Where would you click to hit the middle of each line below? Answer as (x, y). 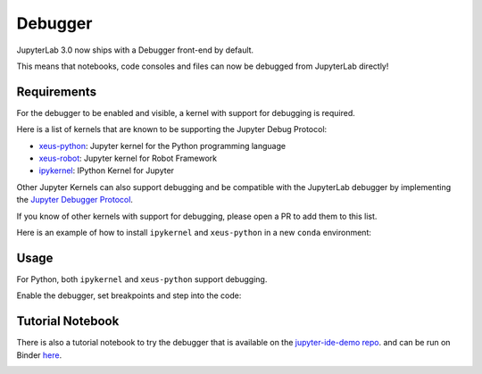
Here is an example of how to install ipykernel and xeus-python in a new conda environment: (194, 232)
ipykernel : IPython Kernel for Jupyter (106, 170)
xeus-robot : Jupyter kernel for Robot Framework (128, 158)
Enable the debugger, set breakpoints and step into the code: (129, 295)
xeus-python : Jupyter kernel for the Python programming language (162, 145)
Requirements (57, 91)
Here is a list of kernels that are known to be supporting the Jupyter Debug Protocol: (172, 129)
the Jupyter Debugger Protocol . (75, 200)
